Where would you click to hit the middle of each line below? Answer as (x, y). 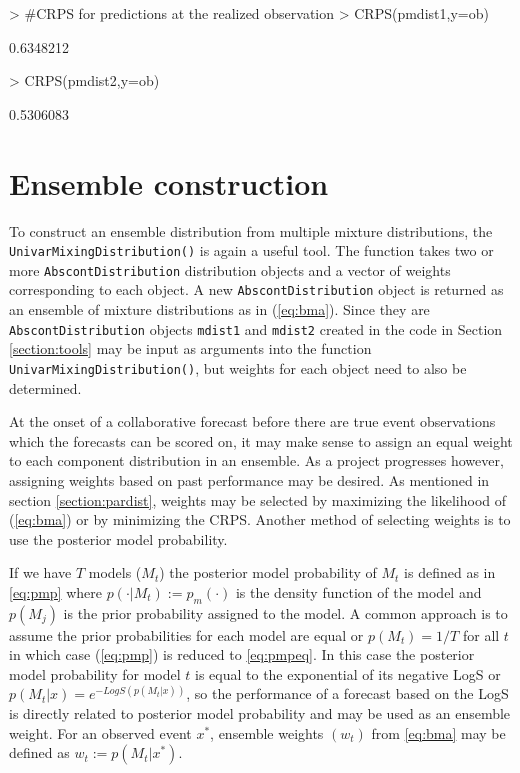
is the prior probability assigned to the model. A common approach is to (285, 612)
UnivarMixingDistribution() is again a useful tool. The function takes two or (251, 250)
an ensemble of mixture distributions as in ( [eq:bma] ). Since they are (219, 309)
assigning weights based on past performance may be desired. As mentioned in (249, 479)
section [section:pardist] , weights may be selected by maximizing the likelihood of (258, 499)
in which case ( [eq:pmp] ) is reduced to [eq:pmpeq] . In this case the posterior (242, 654)
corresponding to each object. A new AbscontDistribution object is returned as (256, 289)
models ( (115, 572)
